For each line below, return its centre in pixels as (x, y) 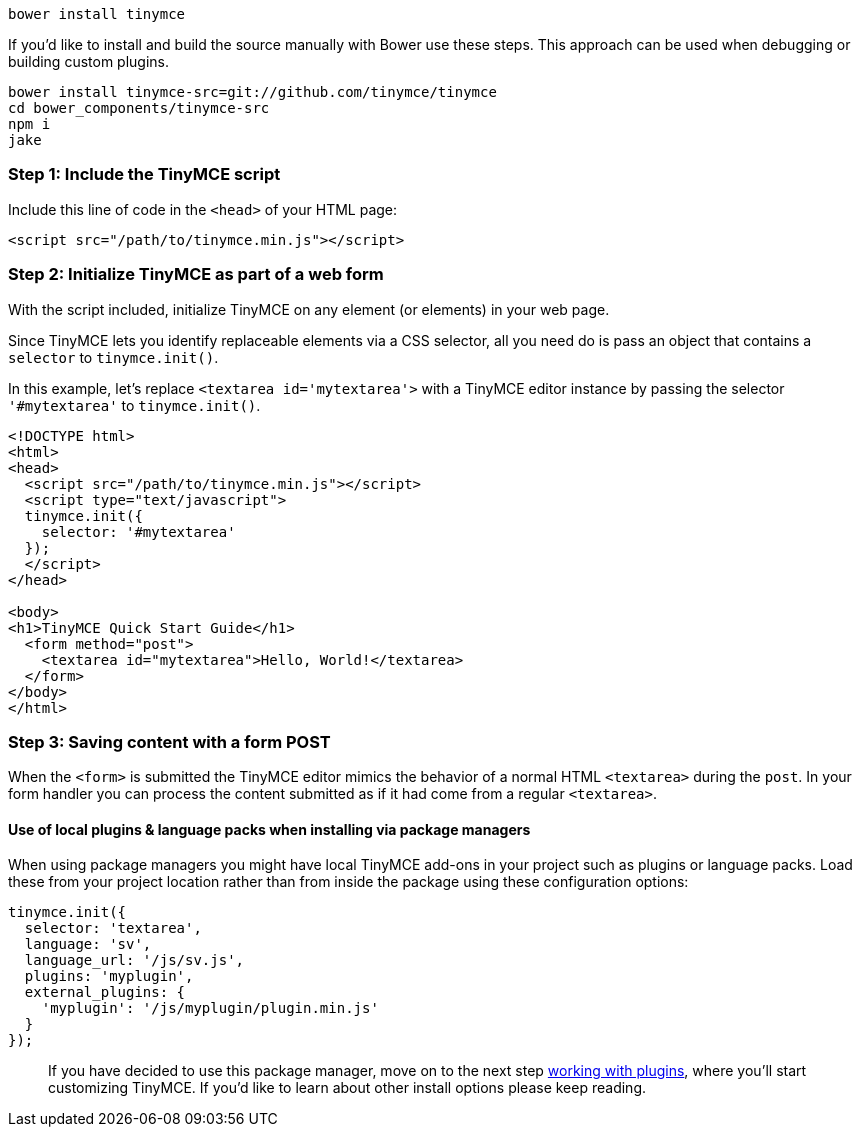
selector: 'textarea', (113, 928)
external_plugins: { (105, 992)
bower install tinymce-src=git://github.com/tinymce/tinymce (252, 92)
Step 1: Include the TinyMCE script (144, 174)
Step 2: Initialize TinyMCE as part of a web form (196, 274)
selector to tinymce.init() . (113, 357)
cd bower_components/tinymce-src (139, 108)
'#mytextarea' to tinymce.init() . (134, 405)
